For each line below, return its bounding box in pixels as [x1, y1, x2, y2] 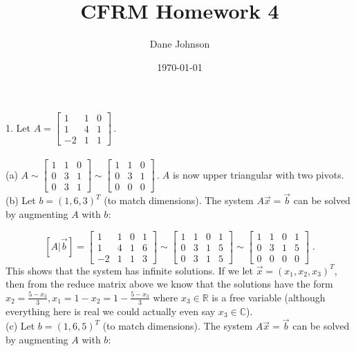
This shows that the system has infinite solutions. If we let [6, 263, 253, 277]
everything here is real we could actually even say [6, 303, 216, 318]
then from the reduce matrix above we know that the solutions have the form [6, 277, 333, 291]
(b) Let [6, 193, 36, 208]
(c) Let [6, 319, 35, 333]
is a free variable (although [212, 290, 326, 304]
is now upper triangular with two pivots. [172, 167, 344, 181]
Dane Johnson [149, 37, 210, 51]
